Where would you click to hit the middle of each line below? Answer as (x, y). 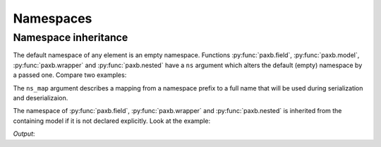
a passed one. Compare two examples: (70, 75)
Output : (24, 134)
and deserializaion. (41, 98)
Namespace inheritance (71, 37)
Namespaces (53, 18)
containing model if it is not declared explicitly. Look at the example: (112, 121)
